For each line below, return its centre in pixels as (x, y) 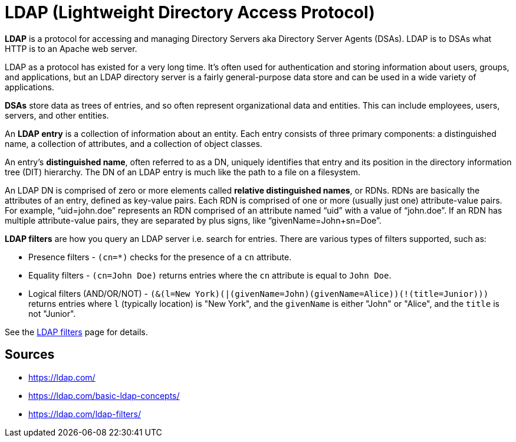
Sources (30, 355)
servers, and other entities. (57, 115)
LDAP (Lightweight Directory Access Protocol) (190, 12)
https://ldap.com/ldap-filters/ (85, 414)
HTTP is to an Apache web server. (71, 48)
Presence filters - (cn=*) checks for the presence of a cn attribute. (160, 257)
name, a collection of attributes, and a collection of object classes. (134, 143)
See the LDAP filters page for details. (76, 332)
